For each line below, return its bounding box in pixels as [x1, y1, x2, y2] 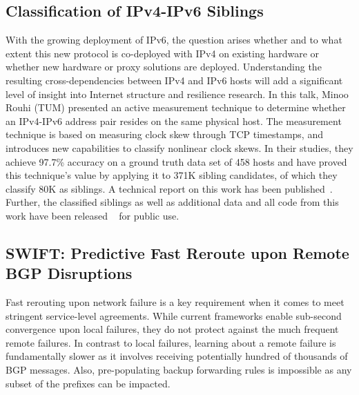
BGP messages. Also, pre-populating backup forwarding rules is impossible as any [6, 363, 352, 377]
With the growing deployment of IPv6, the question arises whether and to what [6, 32, 342, 47]
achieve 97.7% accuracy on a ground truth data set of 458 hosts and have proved [6, 154, 347, 168]
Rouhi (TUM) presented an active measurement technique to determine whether [6, 100, 346, 115]
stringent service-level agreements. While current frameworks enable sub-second [6, 308, 342, 322]
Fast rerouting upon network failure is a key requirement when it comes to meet [6, 295, 345, 309]
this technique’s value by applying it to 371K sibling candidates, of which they [6, 168, 338, 182]
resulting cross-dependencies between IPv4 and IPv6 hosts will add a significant [6, 73, 343, 87]
